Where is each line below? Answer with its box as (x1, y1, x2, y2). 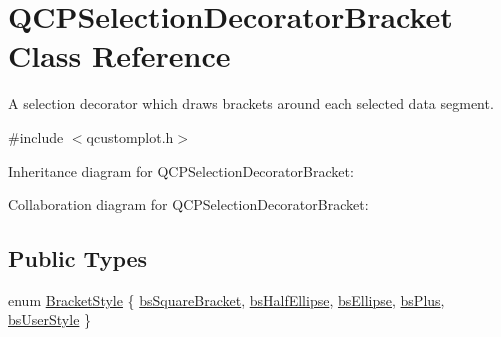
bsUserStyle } (8, 309, 92, 330)
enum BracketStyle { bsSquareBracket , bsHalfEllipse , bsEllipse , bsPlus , (8, 289, 445, 310)
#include (8, 126, 64, 147)
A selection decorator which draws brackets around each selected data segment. (8, 93, 494, 114)
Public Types (8, 243, 148, 274)
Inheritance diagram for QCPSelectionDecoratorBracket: (8, 160, 354, 181)
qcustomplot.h (86, 126, 174, 147)
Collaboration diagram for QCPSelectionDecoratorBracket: (8, 194, 369, 215)
